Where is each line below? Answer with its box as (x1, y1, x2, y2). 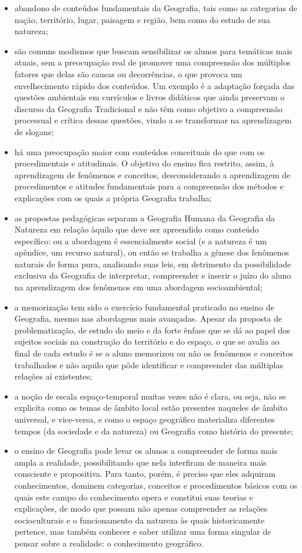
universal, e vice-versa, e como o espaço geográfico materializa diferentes (14, 413, 275, 425)
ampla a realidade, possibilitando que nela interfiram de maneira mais (14, 456, 267, 468)
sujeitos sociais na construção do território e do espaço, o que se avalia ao (14, 335, 280, 348)
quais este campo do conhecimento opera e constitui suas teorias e (14, 490, 253, 503)
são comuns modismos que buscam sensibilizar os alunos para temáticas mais (14, 44, 293, 57)
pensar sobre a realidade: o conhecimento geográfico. (14, 536, 204, 549)
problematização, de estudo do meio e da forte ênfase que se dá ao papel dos (14, 323, 290, 336)
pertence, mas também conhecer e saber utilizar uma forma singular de (14, 525, 271, 538)
